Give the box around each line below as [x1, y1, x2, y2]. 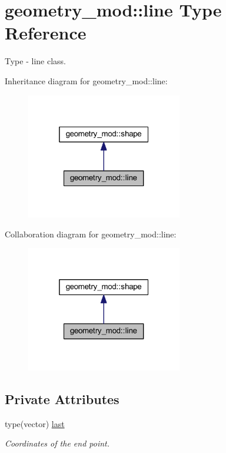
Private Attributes [5, 389, 119, 408]
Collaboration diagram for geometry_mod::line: [5, 227, 177, 240]
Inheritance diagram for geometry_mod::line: [5, 74, 168, 87]
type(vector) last [5, 417, 65, 429]
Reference [5, 21, 87, 45]
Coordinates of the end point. [5, 437, 110, 449]
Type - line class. [5, 55, 66, 67]
